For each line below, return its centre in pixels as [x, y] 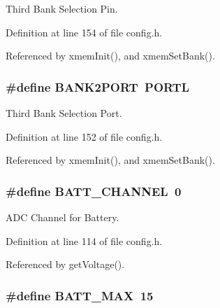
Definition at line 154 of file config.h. [84, 32]
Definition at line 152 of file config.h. [84, 136]
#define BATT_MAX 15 [80, 295]
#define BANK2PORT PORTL [97, 86]
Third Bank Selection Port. [64, 113]
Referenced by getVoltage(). [65, 264]
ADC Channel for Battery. [63, 217]
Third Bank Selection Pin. [62, 8]
